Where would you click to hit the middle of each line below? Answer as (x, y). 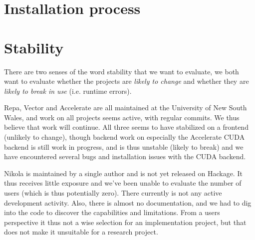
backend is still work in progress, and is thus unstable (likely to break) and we (124, 146)
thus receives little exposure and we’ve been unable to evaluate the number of (123, 183)
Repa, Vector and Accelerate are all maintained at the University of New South (126, 108)
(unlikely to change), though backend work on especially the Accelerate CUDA (125, 137)
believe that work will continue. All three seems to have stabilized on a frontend (126, 127)
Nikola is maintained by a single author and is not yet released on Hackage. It (123, 173)
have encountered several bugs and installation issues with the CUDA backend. (125, 156)
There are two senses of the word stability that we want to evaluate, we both (122, 71)
